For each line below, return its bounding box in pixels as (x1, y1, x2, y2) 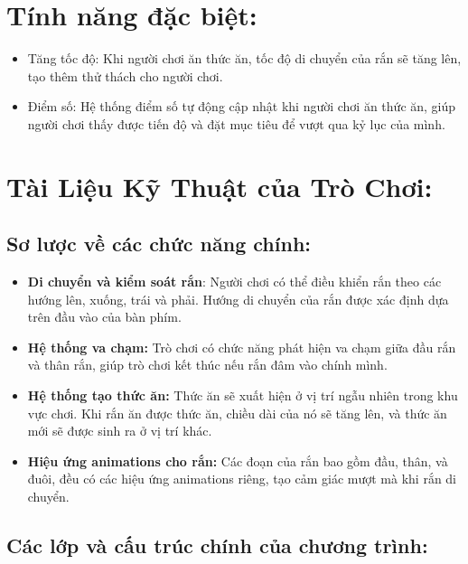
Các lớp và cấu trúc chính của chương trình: (6, 531, 428, 559)
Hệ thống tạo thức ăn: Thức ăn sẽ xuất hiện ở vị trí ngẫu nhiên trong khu (27, 386, 458, 405)
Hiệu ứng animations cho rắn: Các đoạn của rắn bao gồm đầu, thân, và (27, 451, 448, 470)
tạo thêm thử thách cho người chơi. (27, 66, 223, 85)
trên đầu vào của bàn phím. (27, 307, 182, 326)
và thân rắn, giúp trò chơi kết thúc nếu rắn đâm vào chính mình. (27, 355, 388, 374)
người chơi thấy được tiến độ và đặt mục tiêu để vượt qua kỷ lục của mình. (27, 114, 445, 133)
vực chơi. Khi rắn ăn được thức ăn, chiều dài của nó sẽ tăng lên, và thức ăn (27, 403, 447, 422)
